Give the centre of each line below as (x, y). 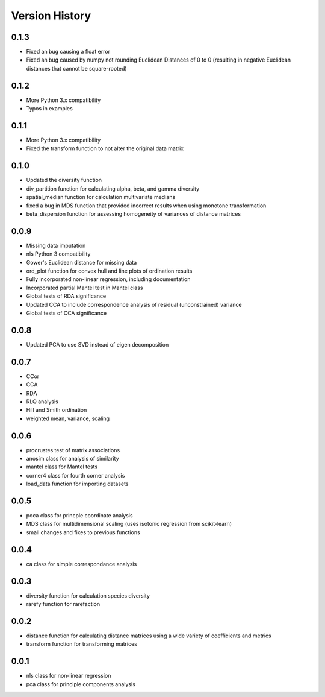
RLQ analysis (42, 402)
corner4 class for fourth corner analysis (76, 475)
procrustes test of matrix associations (73, 450)
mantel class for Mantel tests (62, 467)
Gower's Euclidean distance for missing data (82, 262)
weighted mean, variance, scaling (68, 418)
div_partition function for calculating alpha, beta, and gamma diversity (113, 188)
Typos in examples (50, 109)
